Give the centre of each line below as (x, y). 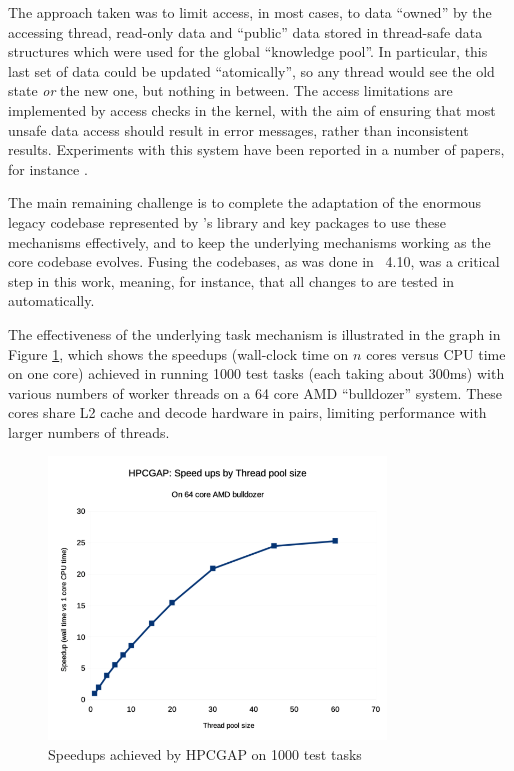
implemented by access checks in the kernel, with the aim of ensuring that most (252, 109)
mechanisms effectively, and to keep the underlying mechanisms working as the (249, 241)
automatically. (51, 300)
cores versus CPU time (436, 353)
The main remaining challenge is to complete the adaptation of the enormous (245, 202)
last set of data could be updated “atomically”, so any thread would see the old (251, 70)
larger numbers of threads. (89, 431)
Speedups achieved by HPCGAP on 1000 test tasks (205, 753)
